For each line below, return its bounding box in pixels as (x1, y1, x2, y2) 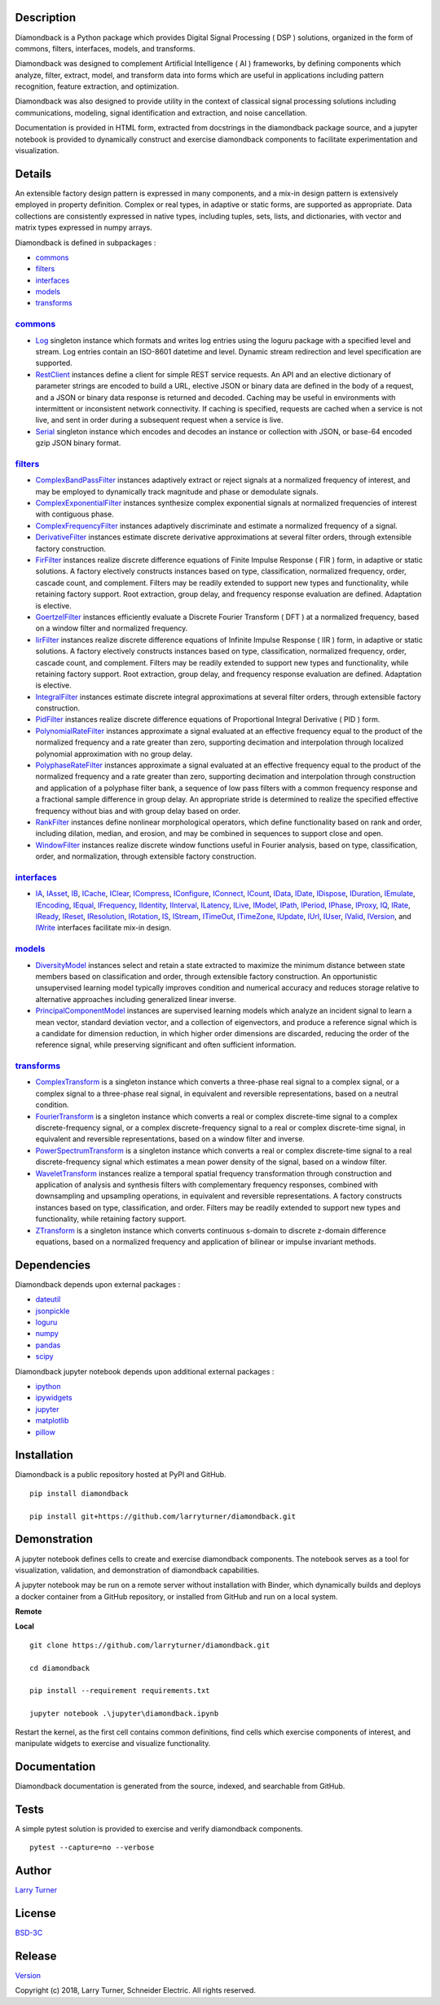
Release (15, 1949, 57, 1963)
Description (15, 11, 77, 24)
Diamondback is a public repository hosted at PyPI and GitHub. (15, 1470, 227, 1480)
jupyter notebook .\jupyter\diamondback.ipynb (29, 1709, 219, 1718)
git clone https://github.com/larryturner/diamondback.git (29, 1640, 271, 1650)
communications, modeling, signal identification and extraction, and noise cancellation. (15, 108, 307, 117)
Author (15, 1864, 52, 1877)
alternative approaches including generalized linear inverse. (35, 994, 236, 1004)
